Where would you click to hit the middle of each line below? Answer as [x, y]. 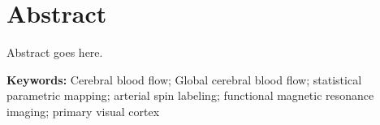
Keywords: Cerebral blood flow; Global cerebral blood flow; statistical [184, 79]
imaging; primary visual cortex [83, 111]
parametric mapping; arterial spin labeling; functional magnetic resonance [190, 95]
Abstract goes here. [55, 52]
